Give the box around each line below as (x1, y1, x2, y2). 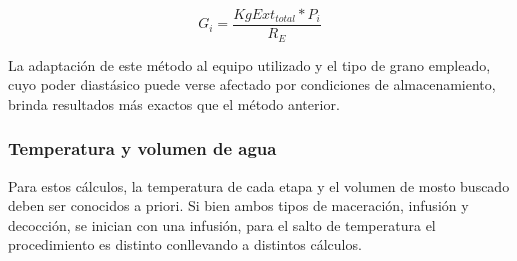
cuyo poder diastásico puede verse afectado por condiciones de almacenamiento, (8, 74, 496, 95)
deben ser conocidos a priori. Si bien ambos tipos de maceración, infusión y (8, 195, 469, 216)
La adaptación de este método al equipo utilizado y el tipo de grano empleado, (8, 54, 491, 75)
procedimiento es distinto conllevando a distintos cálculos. (8, 234, 362, 255)
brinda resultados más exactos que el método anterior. (8, 93, 340, 114)
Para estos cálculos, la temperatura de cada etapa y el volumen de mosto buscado (8, 175, 510, 196)
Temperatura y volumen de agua (8, 136, 277, 161)
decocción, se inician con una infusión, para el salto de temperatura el (8, 214, 436, 235)
